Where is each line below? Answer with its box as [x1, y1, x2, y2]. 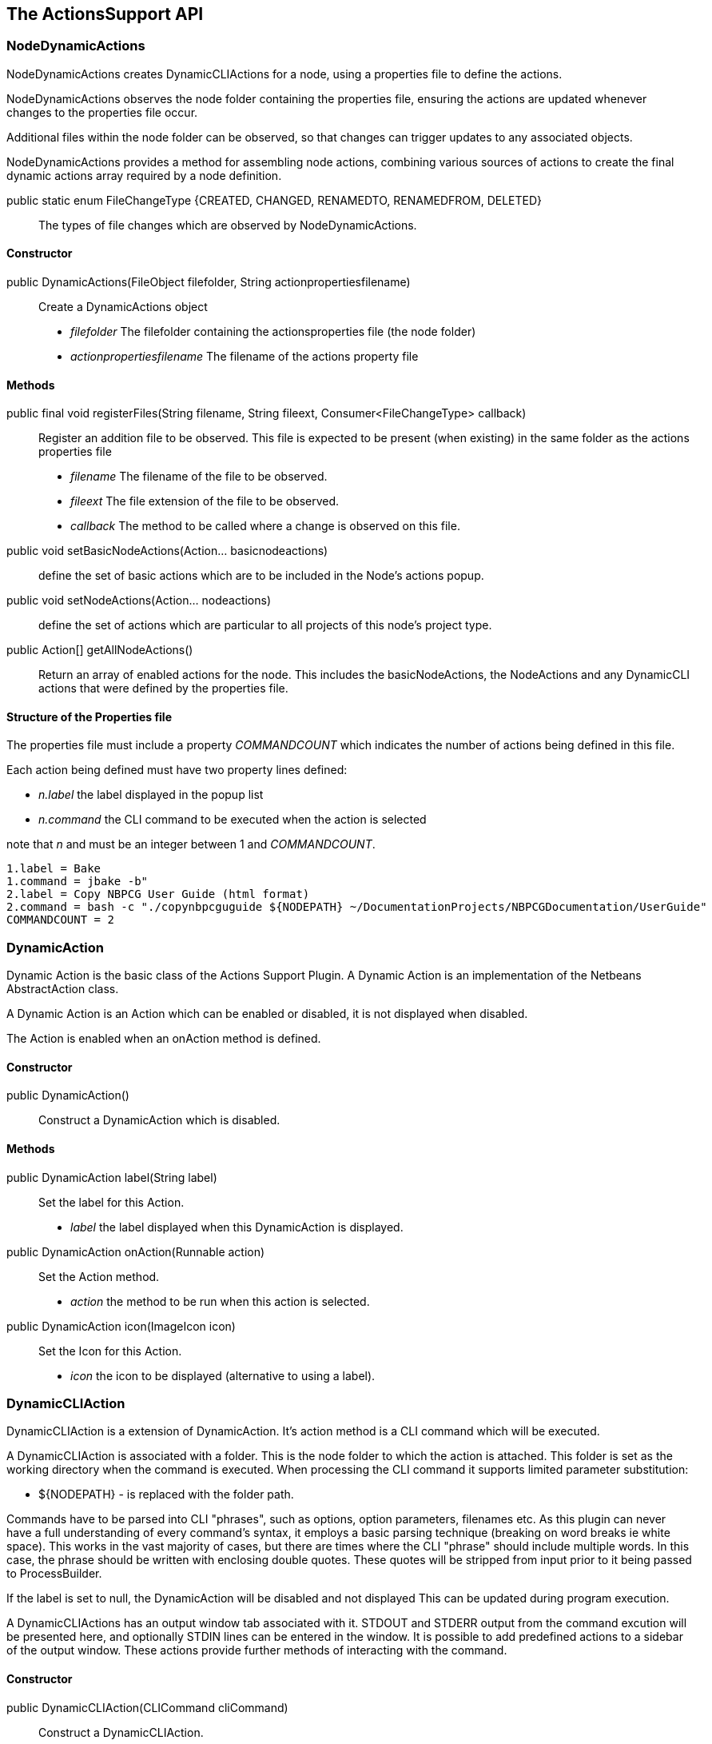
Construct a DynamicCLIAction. [38, 1725, 204, 1739]
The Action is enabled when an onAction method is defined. [6, 1032, 321, 1046]
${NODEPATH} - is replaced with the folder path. [38, 1487, 294, 1502]
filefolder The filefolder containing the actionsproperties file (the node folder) [70, 325, 476, 339]
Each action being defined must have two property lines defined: [6, 763, 348, 777]
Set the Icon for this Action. [38, 1343, 182, 1358]
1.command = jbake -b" [6, 875, 149, 888]
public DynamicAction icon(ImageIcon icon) [6, 1319, 236, 1333]
